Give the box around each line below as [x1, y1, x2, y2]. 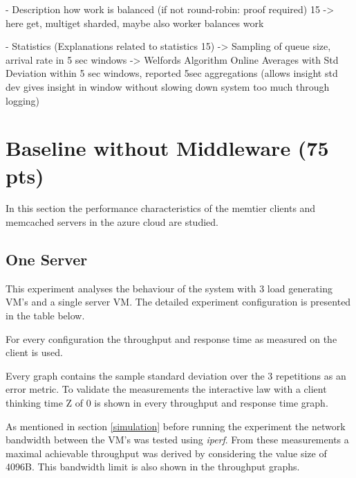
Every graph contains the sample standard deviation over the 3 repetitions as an [6, 368, 346, 382]
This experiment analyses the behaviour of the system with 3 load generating [6, 281, 332, 295]
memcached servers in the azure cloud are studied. [6, 215, 218, 229]
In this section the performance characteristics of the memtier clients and [6, 201, 316, 215]
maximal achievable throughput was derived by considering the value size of [6, 445, 327, 460]
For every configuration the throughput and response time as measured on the [6, 331, 337, 346]
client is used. [6, 345, 63, 360]
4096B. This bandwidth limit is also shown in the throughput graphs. [6, 459, 300, 474]
